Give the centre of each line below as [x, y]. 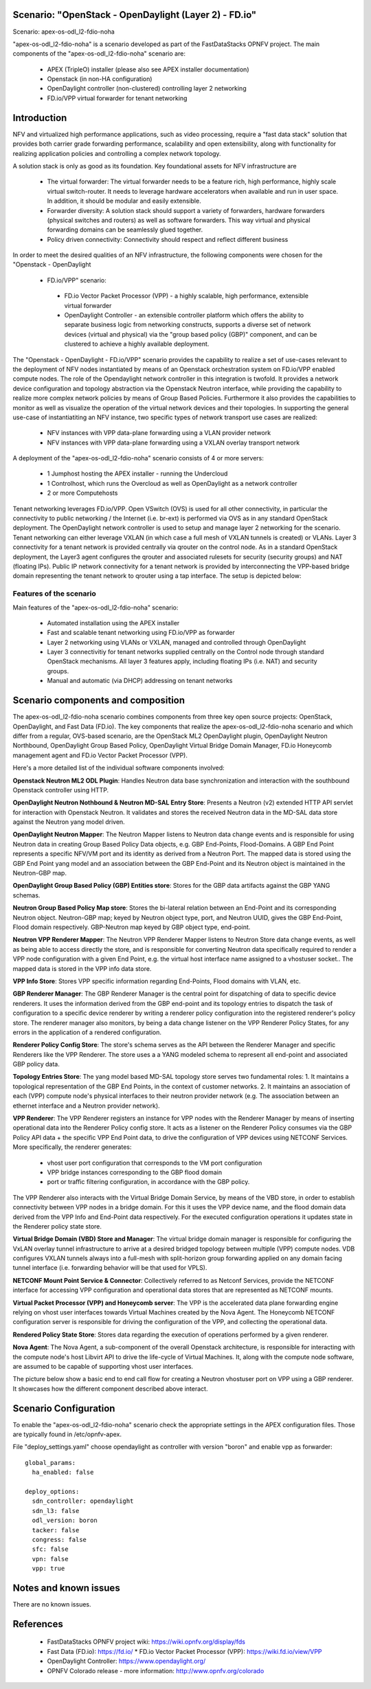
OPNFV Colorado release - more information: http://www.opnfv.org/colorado [156, 1670]
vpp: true [48, 1569]
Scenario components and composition [99, 701]
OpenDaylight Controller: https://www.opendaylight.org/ [126, 1661]
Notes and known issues [66, 1588]
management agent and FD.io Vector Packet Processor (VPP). [100, 755]
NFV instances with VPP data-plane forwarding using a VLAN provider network [159, 433]
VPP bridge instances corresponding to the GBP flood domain [135, 1172]
